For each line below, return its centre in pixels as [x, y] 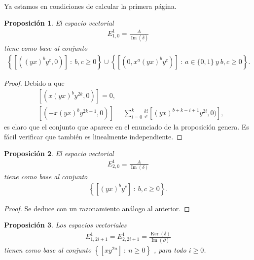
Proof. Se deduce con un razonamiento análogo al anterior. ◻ [97, 208]
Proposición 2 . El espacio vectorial [59, 153]
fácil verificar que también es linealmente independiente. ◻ [93, 136]
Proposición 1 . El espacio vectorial [59, 22]
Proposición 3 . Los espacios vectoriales [65, 225]
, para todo [170, 250]
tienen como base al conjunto [48, 250]
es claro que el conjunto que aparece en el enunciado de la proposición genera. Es [127, 127]
